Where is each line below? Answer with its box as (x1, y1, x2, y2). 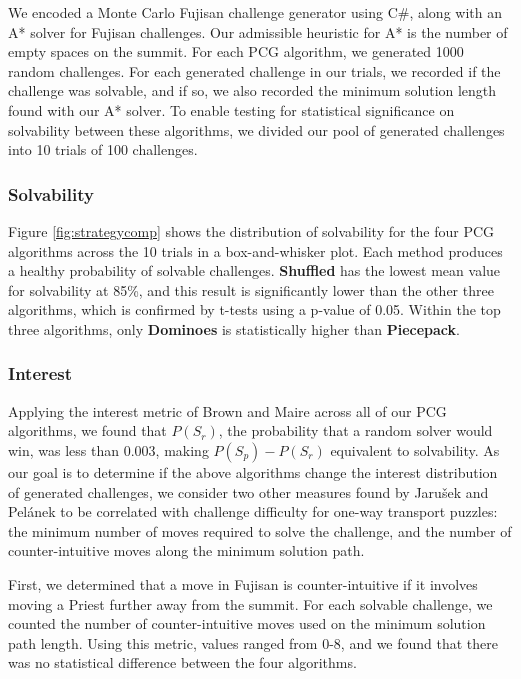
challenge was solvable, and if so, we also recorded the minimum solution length (8, 80, 497, 101)
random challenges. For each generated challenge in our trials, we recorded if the (8, 60, 501, 81)
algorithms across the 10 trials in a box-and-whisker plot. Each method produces (8, 240, 503, 261)
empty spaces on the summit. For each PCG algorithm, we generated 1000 (8, 41, 464, 62)
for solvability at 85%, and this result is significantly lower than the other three (8, 279, 494, 300)
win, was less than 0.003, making (8, 439, 209, 460)
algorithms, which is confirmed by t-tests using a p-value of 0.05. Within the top (8, 299, 501, 320)
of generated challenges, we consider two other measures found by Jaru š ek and (8, 481, 489, 502)
